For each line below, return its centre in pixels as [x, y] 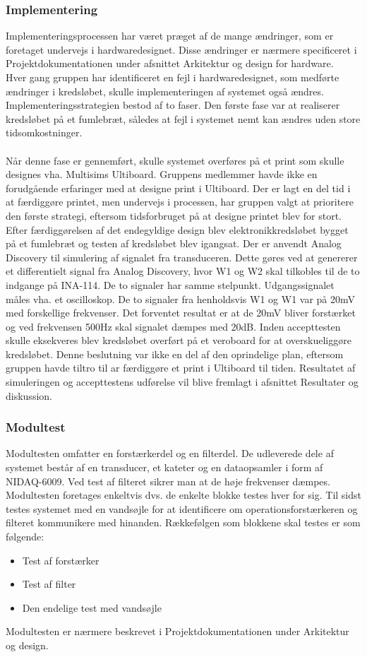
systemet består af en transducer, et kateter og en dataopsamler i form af [164, 467]
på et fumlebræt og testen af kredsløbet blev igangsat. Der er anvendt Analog [174, 243]
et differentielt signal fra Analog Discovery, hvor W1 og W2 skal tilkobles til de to [183, 271]
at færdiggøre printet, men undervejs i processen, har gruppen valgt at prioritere [180, 202]
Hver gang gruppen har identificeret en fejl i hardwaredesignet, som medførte [173, 77]
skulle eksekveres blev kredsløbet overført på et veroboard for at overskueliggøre [179, 340]
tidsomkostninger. [44, 132]
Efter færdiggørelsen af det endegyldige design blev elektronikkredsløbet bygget [177, 229]
